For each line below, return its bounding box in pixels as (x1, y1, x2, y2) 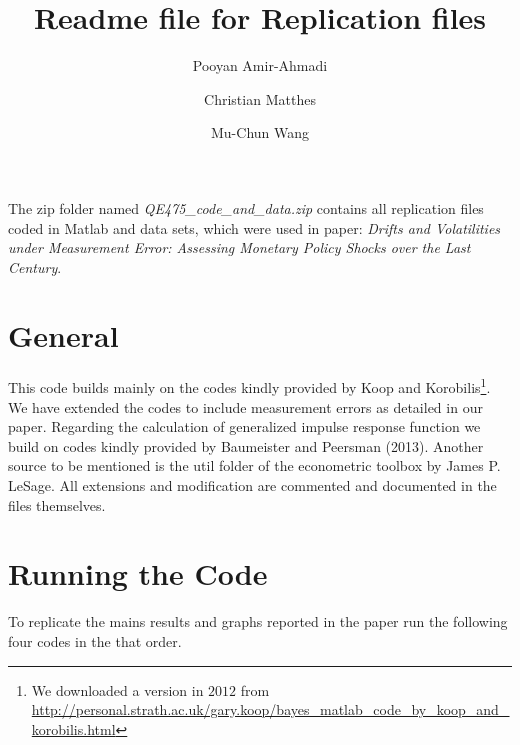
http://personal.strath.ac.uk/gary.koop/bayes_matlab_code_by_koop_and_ (31, 699, 510, 720)
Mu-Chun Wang (210, 122, 310, 143)
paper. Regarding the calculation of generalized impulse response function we (8, 416, 481, 437)
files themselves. (8, 494, 106, 515)
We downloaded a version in (31, 679, 204, 700)
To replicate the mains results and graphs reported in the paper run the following (8, 611, 508, 632)
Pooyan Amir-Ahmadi (192, 55, 328, 76)
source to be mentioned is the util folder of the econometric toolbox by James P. (8, 455, 501, 476)
